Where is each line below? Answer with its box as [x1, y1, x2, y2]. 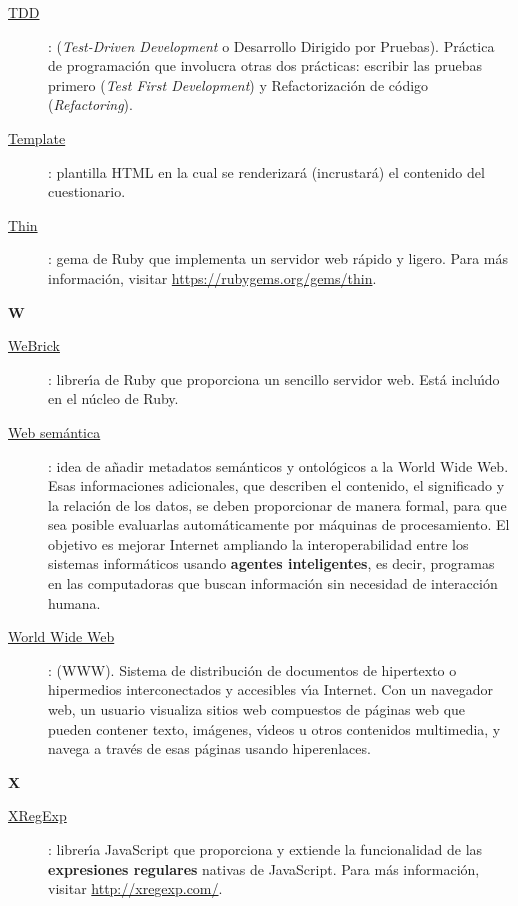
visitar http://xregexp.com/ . [48, 878, 223, 899]
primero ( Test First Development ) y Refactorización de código [48, 74, 429, 95]
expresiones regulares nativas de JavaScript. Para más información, [48, 858, 480, 879]
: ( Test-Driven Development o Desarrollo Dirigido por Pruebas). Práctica [48, 35, 495, 56]
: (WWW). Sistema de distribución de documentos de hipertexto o [48, 659, 457, 680]
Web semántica [8, 421, 101, 442]
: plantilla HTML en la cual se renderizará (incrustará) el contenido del [48, 161, 485, 182]
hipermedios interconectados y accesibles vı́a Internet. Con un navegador [48, 679, 493, 700]
